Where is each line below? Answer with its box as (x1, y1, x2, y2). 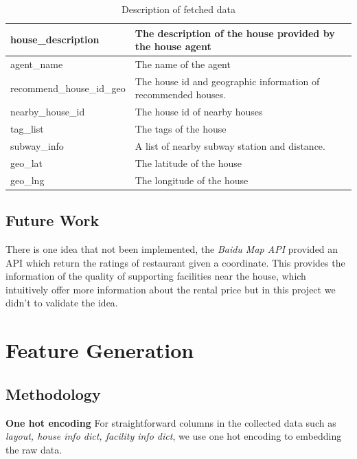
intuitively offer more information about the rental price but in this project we (5, 282, 336, 296)
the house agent (135, 39, 211, 54)
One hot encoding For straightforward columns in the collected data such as (5, 415, 336, 429)
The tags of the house (135, 122, 227, 136)
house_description (10, 32, 100, 47)
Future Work (5, 210, 100, 231)
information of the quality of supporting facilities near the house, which (5, 269, 306, 283)
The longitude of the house (135, 172, 249, 187)
